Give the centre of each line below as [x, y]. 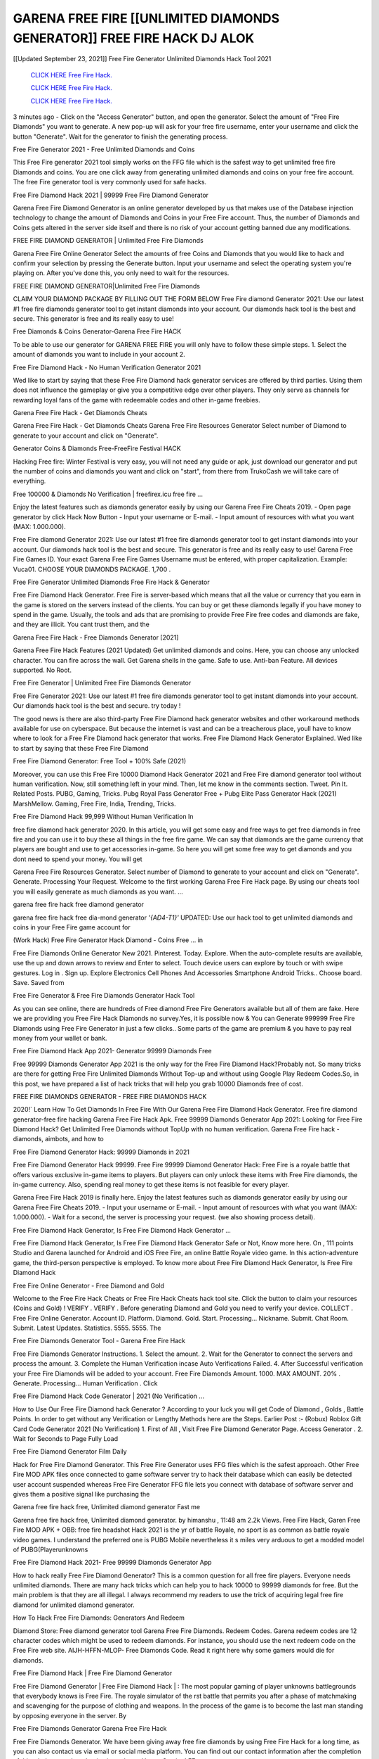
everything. [29, 481]
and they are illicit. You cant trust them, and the [81, 624]
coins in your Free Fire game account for [72, 927]
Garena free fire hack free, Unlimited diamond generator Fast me [107, 1507]
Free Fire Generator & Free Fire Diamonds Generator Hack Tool [104, 996]
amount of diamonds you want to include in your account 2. [99, 355]
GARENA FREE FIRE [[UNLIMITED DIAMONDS [146, 18]
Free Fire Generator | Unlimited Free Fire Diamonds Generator [102, 683]
